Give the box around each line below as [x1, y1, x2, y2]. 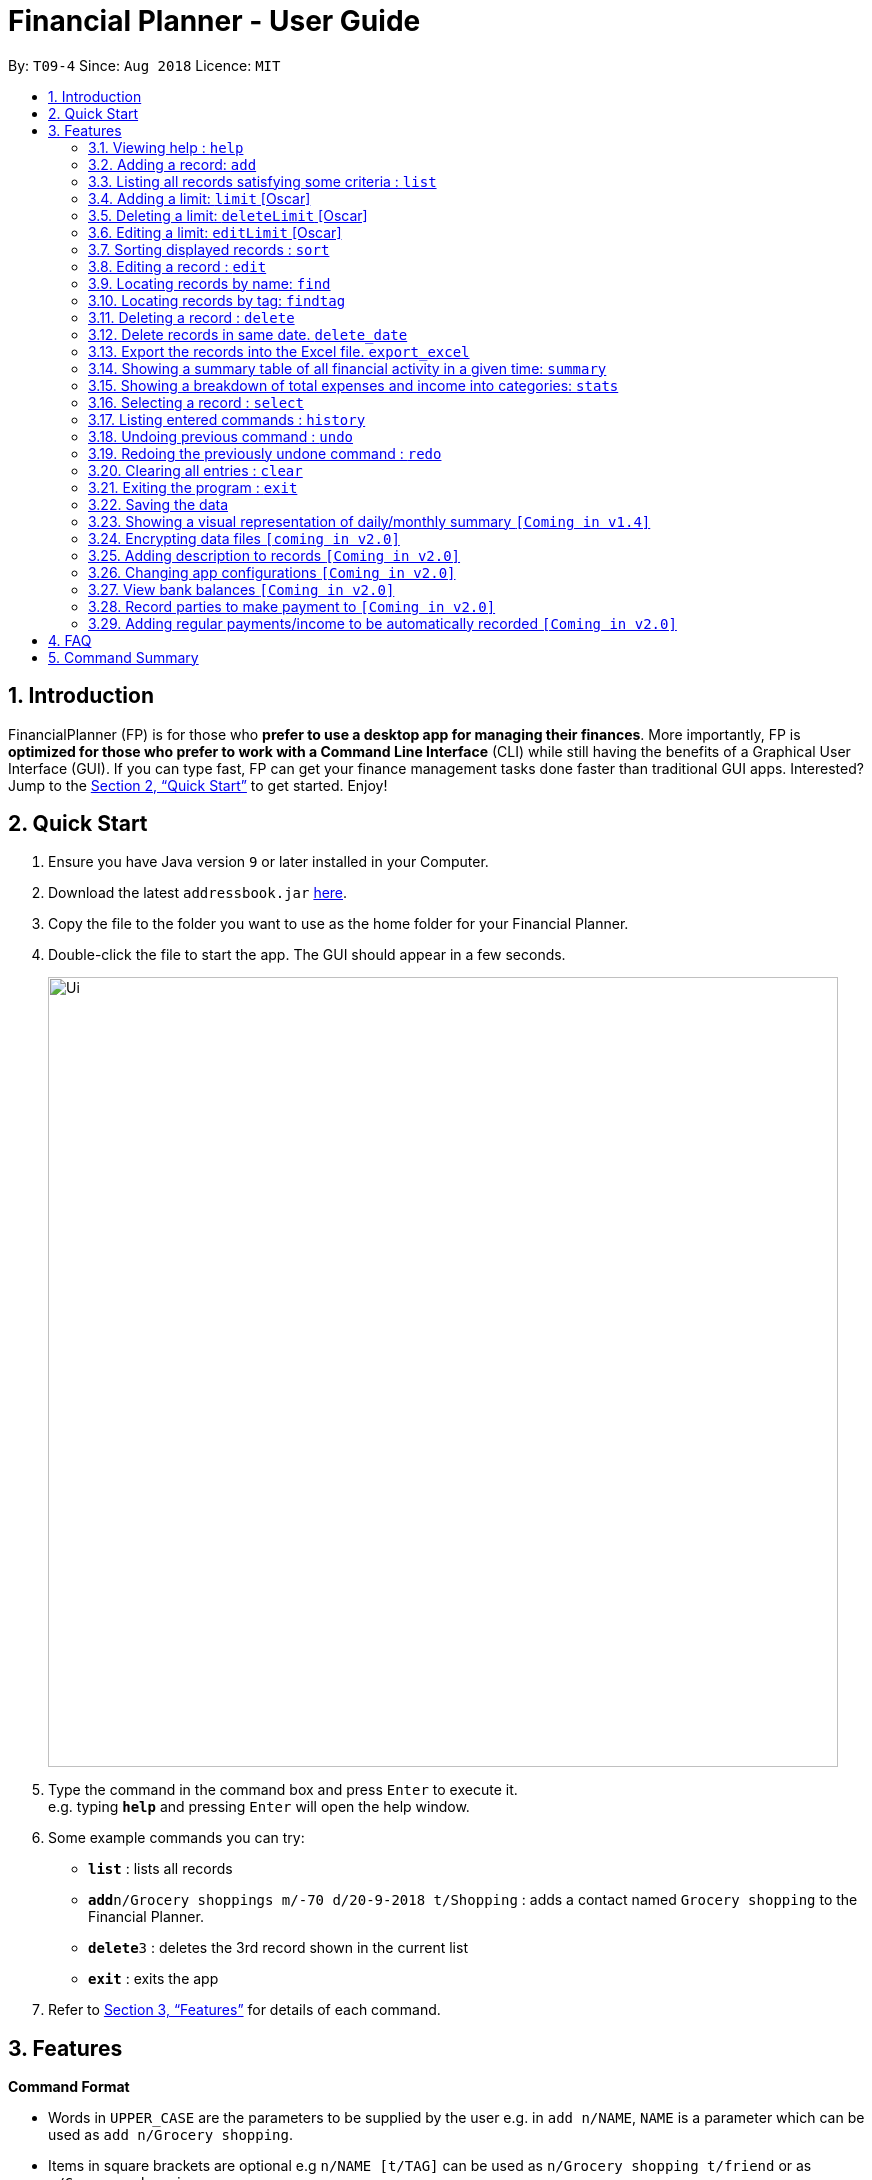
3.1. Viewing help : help [88, 138, 244, 156]
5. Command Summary [48, 648, 199, 666]
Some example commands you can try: [48, 1829, 305, 1847]
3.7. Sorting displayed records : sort [88, 240, 330, 258]
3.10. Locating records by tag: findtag [88, 291, 346, 309]
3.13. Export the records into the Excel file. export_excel [88, 342, 470, 360]
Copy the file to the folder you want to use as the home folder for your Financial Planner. [48, 915, 629, 933]
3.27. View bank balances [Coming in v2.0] [88, 580, 395, 598]
